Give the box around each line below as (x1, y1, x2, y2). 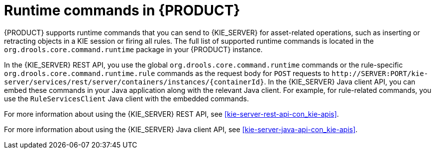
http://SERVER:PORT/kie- (331, 69, 429, 77)
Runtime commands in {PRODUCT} (4, 2, 240, 19)
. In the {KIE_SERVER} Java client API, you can (264, 77, 416, 86)
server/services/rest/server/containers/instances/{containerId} (4, 77, 264, 86)
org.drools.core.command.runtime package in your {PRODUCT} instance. (4, 45, 263, 54)
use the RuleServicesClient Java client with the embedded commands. (4, 94, 249, 103)
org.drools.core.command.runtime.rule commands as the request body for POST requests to (4, 69, 330, 77)
